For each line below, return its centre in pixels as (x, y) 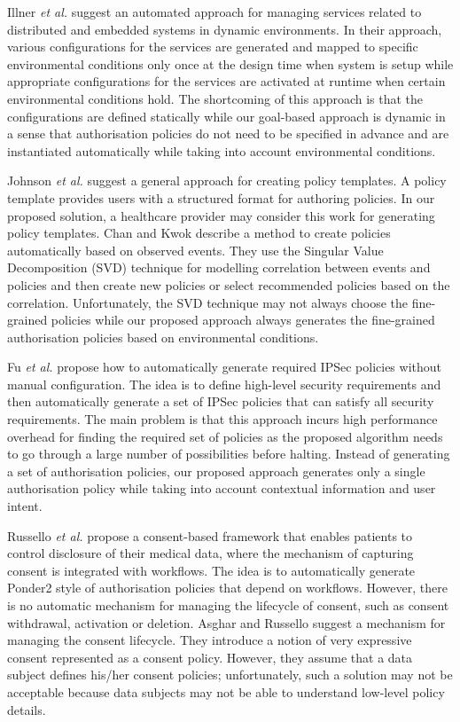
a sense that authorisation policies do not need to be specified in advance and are (228, 133)
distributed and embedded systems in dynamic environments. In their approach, (225, 29)
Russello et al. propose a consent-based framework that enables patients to (210, 535)
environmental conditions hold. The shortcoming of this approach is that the (215, 98)
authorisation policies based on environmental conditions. (163, 337)
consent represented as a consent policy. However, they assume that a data (210, 657)
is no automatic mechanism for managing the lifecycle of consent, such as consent (228, 605)
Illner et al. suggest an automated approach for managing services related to (214, 12)
